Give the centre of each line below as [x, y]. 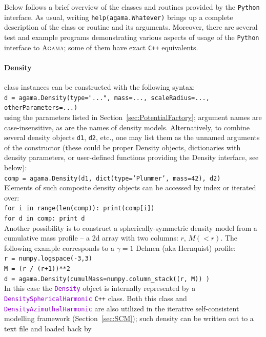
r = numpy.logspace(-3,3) [48, 259]
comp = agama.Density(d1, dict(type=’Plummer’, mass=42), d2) [112, 178]
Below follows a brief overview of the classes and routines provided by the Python [132, 7]
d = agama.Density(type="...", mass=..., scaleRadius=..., [107, 98]
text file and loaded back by [48, 329]
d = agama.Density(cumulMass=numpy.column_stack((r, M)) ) [107, 279]
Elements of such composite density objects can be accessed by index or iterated [130, 187]
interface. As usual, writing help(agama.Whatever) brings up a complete [119, 17]
